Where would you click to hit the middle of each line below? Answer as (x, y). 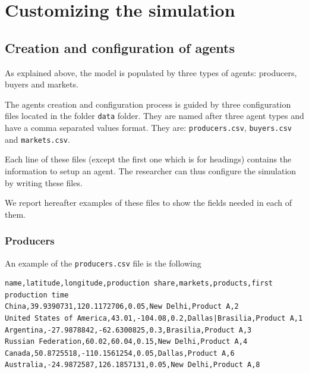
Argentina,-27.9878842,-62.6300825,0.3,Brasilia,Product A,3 (128, 330)
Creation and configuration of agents (120, 47)
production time (37, 295)
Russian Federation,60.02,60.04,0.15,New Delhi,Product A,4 (126, 342)
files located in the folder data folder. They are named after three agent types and (154, 116)
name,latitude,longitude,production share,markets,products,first (139, 283)
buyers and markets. (42, 84)
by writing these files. (44, 182)
